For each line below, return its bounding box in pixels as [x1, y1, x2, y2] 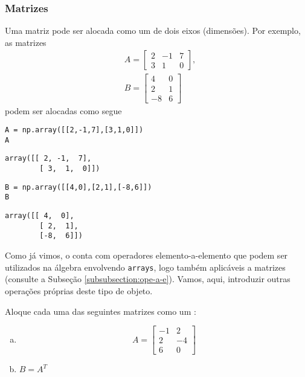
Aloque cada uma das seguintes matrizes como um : [5, 304, 196, 317]
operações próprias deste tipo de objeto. [5, 284, 153, 297]
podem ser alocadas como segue [5, 104, 122, 117]
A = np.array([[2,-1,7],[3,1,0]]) [5, 126, 144, 135]
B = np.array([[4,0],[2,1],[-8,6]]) [5, 182, 152, 192]
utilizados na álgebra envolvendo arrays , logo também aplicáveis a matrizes [5, 260, 286, 273]
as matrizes [5, 36, 47, 48]
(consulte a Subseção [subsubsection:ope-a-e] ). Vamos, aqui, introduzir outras [5, 272, 291, 285]
